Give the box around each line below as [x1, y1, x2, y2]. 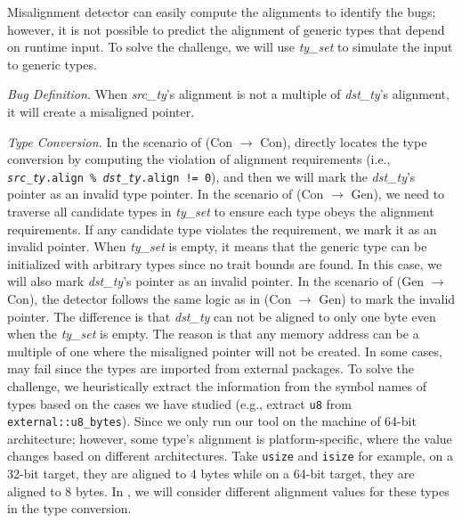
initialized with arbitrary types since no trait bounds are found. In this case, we [7, 254, 442, 273]
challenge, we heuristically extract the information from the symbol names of [7, 376, 426, 395]
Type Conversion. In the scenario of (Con [7, 132, 233, 151]
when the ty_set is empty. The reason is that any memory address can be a [7, 324, 419, 343]
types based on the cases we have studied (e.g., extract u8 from [7, 394, 352, 413]
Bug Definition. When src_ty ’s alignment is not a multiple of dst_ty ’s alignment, [7, 85, 450, 103]
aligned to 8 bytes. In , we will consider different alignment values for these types [7, 481, 450, 500]
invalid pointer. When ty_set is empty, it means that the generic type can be [7, 237, 427, 256]
